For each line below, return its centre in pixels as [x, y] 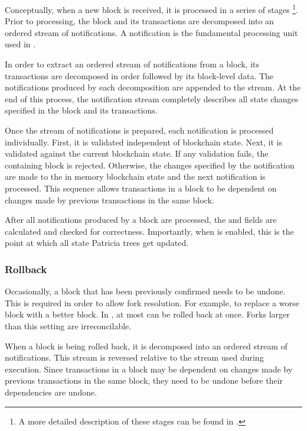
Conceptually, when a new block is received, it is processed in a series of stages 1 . [151, 9]
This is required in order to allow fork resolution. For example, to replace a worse [152, 302]
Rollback [26, 269]
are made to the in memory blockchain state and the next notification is [135, 176]
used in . [20, 44]
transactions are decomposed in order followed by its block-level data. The [139, 75]
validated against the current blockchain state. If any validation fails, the [137, 153]
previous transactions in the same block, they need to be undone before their [144, 380]
